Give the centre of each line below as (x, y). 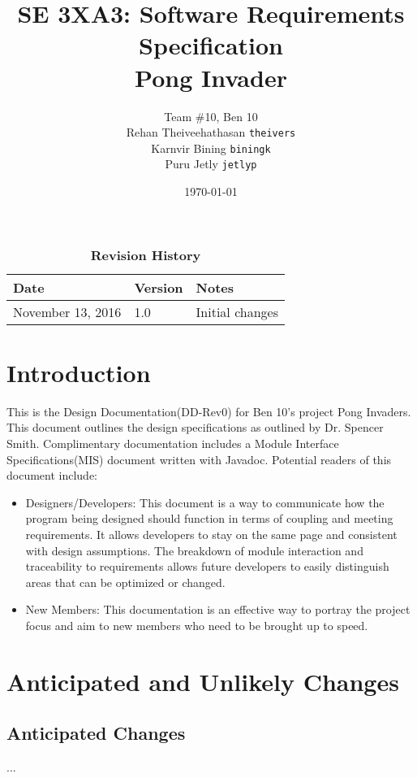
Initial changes (237, 311)
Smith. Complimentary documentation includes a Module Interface (173, 443)
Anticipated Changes (96, 733)
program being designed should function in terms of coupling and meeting (209, 518)
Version (159, 287)
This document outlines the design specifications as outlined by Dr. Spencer (195, 427)
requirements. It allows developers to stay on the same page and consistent (211, 534)
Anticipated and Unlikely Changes (203, 681)
